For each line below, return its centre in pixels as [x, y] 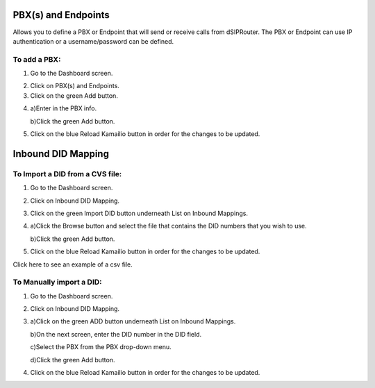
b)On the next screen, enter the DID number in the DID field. [116, 334]
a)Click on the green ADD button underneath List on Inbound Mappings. [133, 321]
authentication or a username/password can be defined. [93, 41]
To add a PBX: [37, 59]
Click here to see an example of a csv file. [73, 264]
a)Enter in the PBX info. [64, 108]
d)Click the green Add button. [73, 360]
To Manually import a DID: [57, 282]
